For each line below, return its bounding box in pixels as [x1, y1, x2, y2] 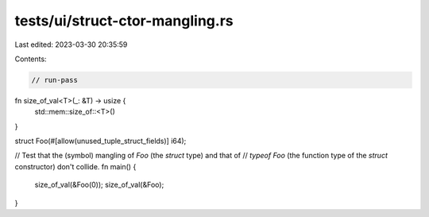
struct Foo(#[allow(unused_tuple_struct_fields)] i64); [14, 136, 187, 146]
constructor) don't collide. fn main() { [14, 161, 137, 171]
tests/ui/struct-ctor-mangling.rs [14, 12, 234, 29]
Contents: [14, 54, 47, 64]
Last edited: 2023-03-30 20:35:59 [14, 40, 128, 49]
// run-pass [31, 76, 79, 84]
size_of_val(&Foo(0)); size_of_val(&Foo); [34, 180, 164, 190]
